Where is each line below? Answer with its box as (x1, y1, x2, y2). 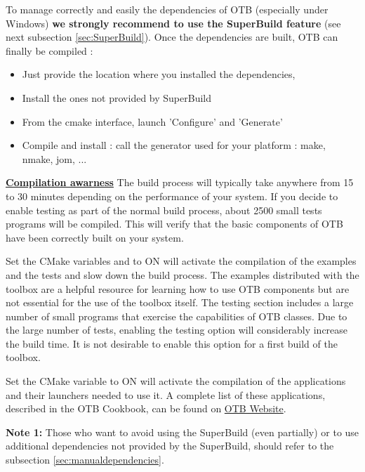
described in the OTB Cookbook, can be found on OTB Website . (6, 401, 286, 416)
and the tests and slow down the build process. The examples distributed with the (6, 267, 359, 282)
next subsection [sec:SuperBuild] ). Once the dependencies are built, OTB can (6, 29, 338, 44)
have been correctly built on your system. (6, 230, 184, 244)
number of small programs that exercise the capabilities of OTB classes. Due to (6, 308, 347, 323)
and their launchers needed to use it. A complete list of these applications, (6, 387, 326, 402)
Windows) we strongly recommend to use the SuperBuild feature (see (6, 15, 341, 30)
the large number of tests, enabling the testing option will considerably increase (6, 322, 348, 337)
